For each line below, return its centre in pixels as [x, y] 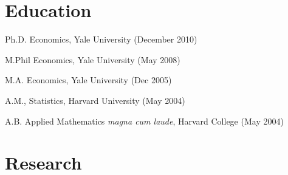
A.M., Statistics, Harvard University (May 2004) [95, 100]
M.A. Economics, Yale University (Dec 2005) [88, 80]
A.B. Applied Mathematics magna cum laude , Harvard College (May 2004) [144, 121]
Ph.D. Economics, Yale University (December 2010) [101, 39]
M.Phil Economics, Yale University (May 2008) [93, 59]
